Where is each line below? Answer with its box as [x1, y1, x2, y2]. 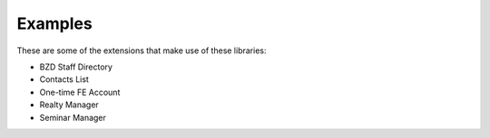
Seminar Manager [39, 112, 106, 123]
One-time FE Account [39, 87, 121, 97]
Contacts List [39, 74, 90, 85]
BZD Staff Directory [39, 61, 113, 72]
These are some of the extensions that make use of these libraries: [16, 45, 267, 56]
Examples [16, 14, 93, 33]
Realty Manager [39, 99, 99, 110]
